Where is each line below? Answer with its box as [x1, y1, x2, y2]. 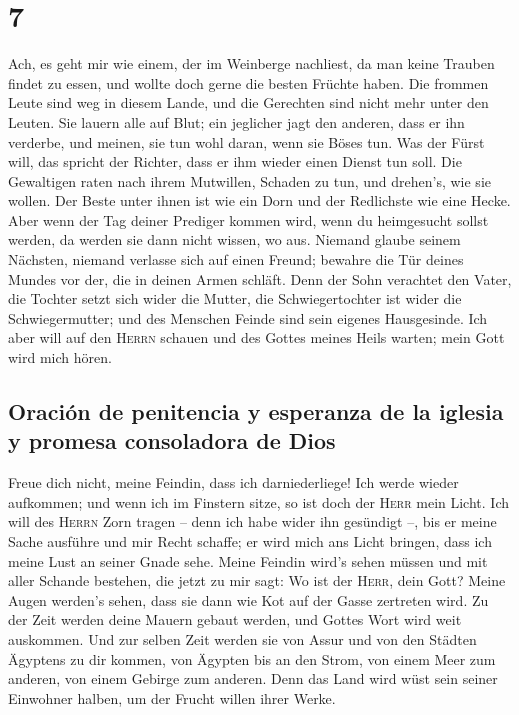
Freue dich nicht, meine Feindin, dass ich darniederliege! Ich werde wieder [8, 472, 459, 493]
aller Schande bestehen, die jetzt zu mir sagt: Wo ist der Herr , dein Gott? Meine [8, 570, 506, 591]
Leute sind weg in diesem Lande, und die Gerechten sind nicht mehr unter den [8, 92, 489, 113]
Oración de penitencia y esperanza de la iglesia [8, 396, 504, 427]
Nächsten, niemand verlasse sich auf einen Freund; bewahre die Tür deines [8, 249, 464, 270]
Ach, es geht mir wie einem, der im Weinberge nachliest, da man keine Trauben [8, 53, 495, 74]
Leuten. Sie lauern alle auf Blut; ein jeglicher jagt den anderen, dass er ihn [8, 111, 465, 132]
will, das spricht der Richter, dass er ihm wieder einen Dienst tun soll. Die [8, 151, 462, 172]
